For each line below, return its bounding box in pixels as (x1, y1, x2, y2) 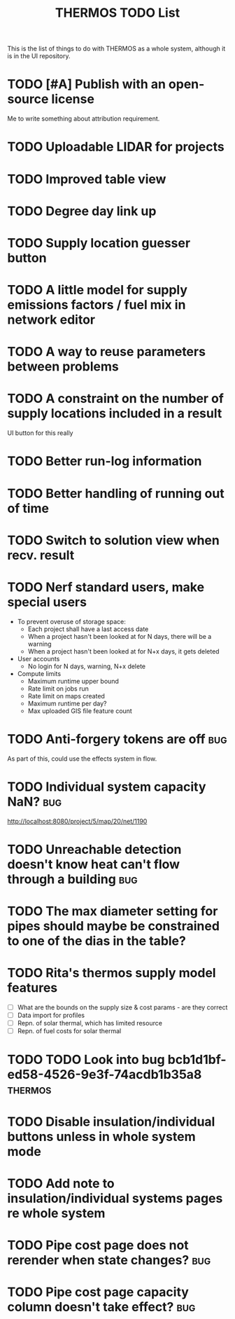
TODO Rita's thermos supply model (7, 965, 216, 981)
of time (7, 500, 50, 516)
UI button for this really (7, 429, 73, 437)
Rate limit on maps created (27, 691, 105, 700)
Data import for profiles (17, 1011, 85, 1019)
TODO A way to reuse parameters (7, 344, 206, 360)
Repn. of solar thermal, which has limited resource (17, 1019, 163, 1027)
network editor (7, 312, 96, 328)
